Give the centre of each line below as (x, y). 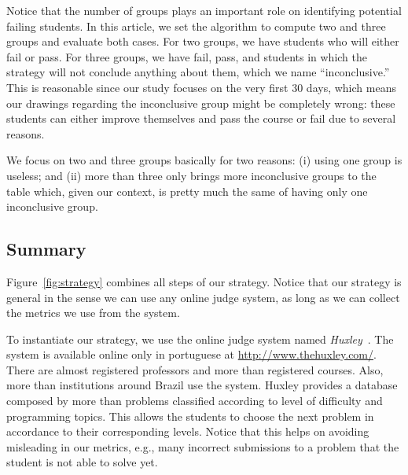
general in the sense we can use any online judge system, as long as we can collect (203, 297)
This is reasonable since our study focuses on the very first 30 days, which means (201, 87)
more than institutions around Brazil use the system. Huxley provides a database (202, 385)
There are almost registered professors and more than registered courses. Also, (195, 369)
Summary (46, 249)
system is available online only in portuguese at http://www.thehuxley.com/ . (191, 354)
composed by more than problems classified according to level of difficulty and (195, 401)
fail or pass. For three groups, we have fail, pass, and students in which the (187, 56)
